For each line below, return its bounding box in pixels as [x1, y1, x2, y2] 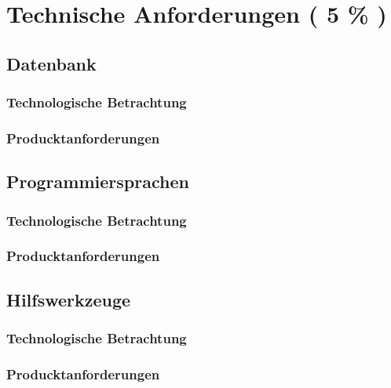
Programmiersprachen [6, 169, 189, 194]
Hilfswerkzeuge [6, 287, 131, 311]
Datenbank [6, 51, 97, 75]
